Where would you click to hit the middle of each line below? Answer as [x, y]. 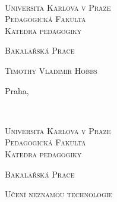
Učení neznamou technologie [59, 194]
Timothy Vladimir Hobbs [51, 70]
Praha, [17, 90]
